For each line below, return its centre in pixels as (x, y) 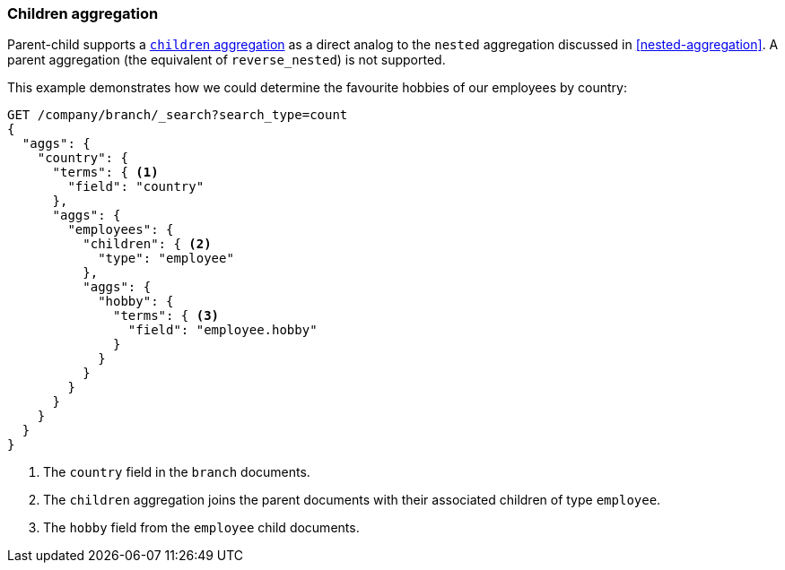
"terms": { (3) (166, 316)
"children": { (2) (147, 244)
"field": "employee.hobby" (222, 330)
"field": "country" (136, 187)
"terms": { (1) (105, 173)
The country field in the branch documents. (177, 472)
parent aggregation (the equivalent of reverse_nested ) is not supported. (227, 60)
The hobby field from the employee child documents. (201, 528)
